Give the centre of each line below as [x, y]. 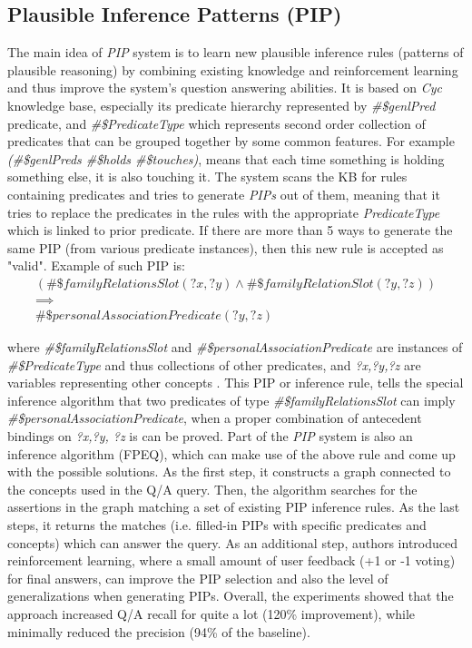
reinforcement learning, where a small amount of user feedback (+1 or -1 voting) [231, 560]
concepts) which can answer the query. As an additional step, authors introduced [233, 542]
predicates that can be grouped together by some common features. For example [231, 141]
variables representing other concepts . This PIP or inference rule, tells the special [236, 383]
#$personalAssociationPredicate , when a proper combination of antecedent [215, 418]
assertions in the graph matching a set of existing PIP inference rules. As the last [234, 507]
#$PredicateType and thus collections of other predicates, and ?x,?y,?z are [214, 364]
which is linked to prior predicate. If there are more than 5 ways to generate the [230, 230]
